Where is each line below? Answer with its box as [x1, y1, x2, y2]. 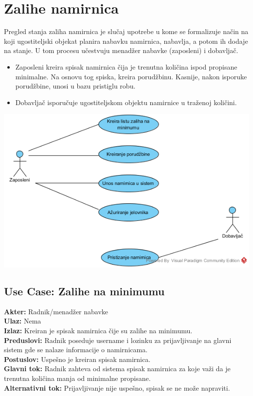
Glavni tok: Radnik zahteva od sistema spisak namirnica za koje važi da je [4, 363, 231, 374]
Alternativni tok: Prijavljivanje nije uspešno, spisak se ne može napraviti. [4, 382, 230, 393]
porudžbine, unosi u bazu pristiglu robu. [15, 81, 136, 91]
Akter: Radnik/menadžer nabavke [4, 306, 108, 316]
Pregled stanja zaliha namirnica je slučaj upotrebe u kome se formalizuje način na [4, 26, 249, 36]
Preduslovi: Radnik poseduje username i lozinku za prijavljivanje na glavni [4, 335, 232, 345]
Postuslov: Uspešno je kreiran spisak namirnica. [4, 354, 151, 364]
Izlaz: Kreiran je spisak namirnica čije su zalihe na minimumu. [4, 325, 193, 336]
